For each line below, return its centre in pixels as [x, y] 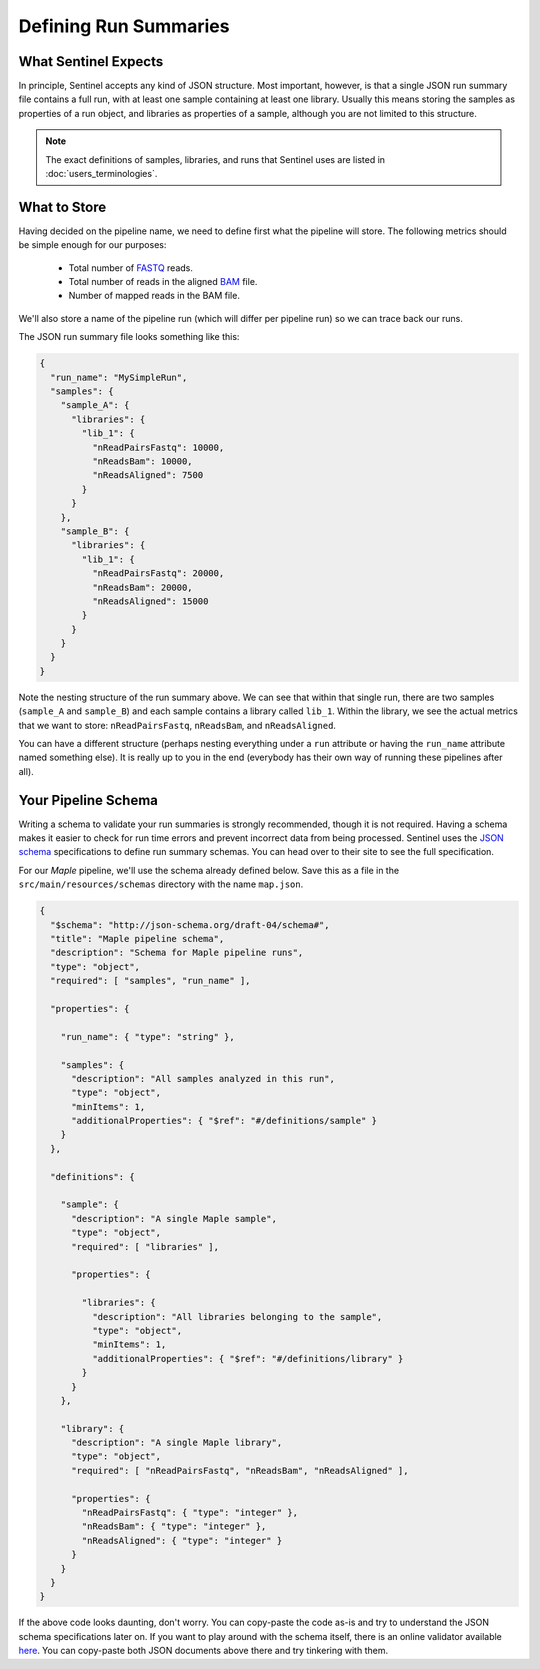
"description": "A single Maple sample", [174, 1218]
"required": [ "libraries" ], [145, 1246]
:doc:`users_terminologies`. [101, 174]
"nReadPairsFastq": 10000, [158, 447]
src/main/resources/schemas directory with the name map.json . [161, 884]
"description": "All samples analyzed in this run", [203, 1078]
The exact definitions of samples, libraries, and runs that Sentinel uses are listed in [215, 159]
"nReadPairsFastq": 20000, [158, 573]
